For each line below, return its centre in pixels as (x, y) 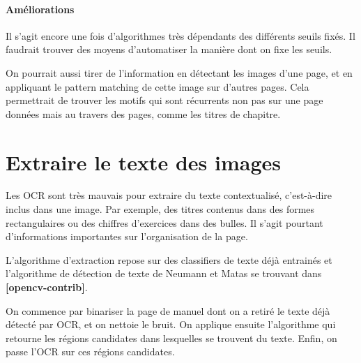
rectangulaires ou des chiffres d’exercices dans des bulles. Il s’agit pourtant (164, 222)
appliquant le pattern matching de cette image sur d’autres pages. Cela (158, 86)
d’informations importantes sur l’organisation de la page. (127, 236)
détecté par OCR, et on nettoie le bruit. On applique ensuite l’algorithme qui (171, 324)
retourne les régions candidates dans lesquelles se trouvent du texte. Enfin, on (171, 338)
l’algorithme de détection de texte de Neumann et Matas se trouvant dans (164, 273)
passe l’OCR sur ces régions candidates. (90, 351)
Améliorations (40, 9)
